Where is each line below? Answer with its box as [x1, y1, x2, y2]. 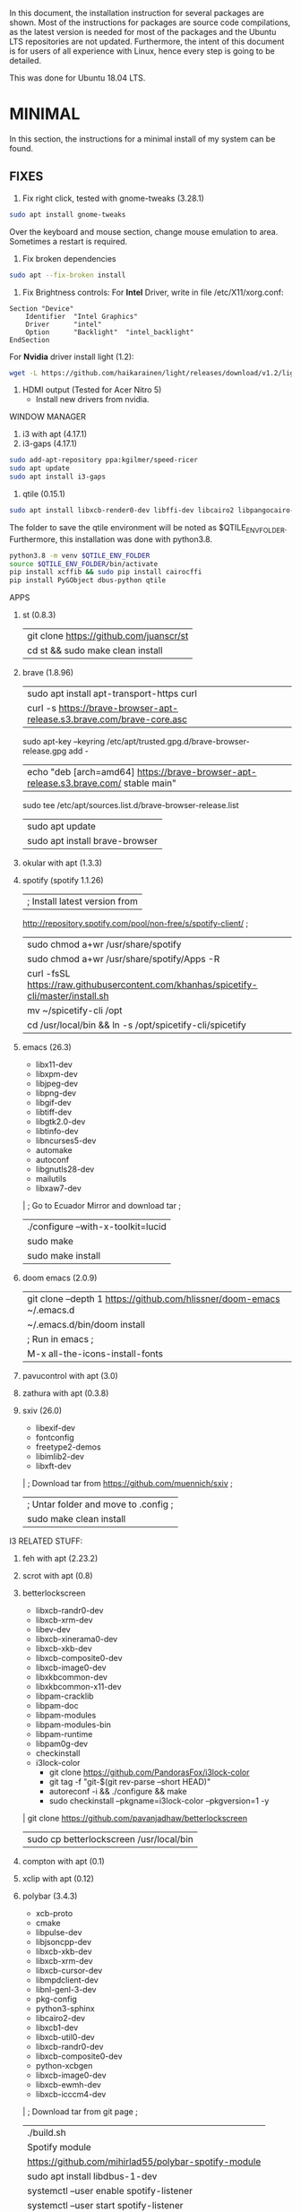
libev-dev [35, 1624, 71, 1635]
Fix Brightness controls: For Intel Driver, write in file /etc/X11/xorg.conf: [21, 287, 284, 297]
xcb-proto [35, 1908, 73, 1919]
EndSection [9, 335, 50, 344]
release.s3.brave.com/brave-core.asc [26, 713, 188, 726]
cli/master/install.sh [26, 990, 109, 1003]
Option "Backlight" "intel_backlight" [25, 327, 194, 337]
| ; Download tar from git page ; [21, 2106, 139, 2117]
